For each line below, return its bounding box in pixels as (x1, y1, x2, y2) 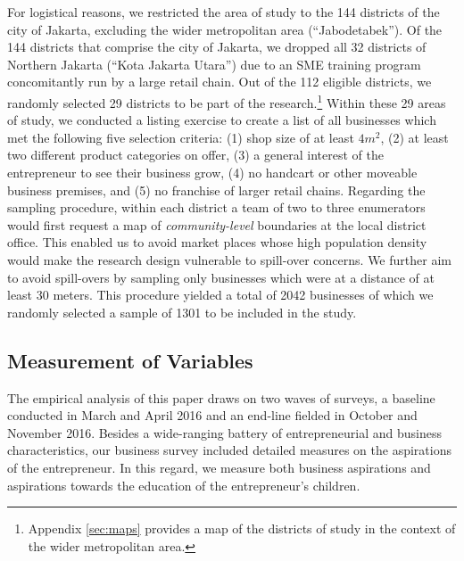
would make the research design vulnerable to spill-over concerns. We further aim (7, 250, 452, 268)
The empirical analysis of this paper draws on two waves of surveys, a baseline (7, 388, 435, 407)
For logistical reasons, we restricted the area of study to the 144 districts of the (7, 3, 440, 21)
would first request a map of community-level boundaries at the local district (7, 215, 427, 234)
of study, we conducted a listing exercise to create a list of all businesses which (7, 111, 436, 129)
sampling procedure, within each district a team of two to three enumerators (7, 198, 426, 217)
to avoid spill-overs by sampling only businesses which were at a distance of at (7, 268, 435, 286)
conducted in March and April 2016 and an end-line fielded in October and (7, 406, 418, 425)
